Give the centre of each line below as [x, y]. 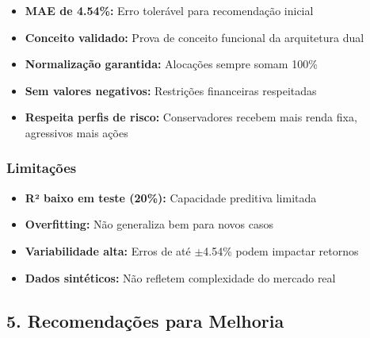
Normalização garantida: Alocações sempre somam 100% [171, 64]
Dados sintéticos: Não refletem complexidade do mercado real [180, 277]
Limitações [42, 168]
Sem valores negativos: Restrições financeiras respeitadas [171, 90]
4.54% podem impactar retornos [281, 250]
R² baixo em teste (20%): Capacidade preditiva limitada [171, 197]
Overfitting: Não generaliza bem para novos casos [149, 224]
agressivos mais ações [76, 132]
